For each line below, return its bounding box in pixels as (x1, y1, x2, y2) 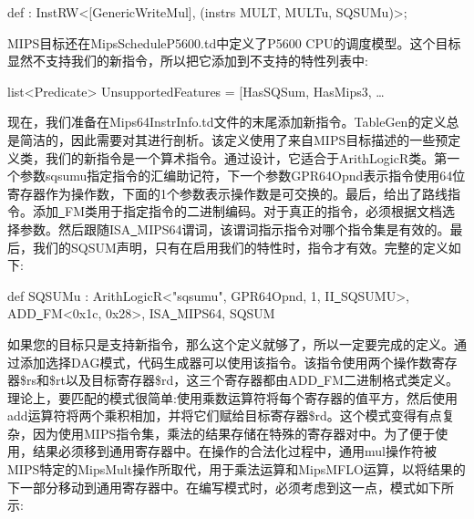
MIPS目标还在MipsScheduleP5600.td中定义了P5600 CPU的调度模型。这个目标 (7, 33, 461, 52)
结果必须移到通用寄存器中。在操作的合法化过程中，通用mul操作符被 (32, 441, 437, 461)
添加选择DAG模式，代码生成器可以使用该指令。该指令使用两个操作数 (19, 352, 432, 371)
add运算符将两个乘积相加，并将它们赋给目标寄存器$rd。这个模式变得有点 (7, 406, 442, 425)
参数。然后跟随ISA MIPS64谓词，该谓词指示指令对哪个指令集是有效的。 (19, 219, 450, 238)
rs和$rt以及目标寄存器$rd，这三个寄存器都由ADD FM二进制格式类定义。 (26, 370, 459, 389)
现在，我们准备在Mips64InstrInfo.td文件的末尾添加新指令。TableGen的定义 (7, 112, 447, 131)
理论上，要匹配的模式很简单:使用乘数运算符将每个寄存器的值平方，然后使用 (7, 388, 458, 407)
